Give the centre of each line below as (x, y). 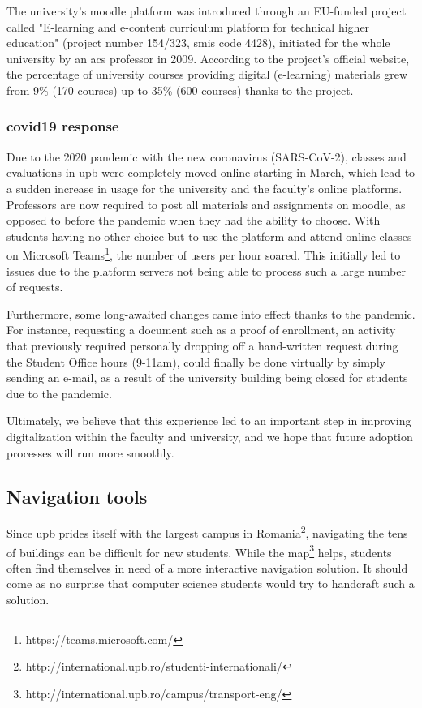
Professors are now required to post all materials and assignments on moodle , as (206, 204)
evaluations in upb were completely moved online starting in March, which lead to (211, 172)
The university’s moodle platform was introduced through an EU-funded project (207, 11)
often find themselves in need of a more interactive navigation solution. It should (207, 567)
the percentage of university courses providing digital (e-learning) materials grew (207, 74)
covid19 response (63, 126)
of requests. (35, 287)
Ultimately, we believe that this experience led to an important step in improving (209, 421)
